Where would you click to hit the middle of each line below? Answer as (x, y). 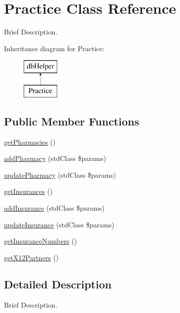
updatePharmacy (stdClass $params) (60, 174)
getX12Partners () (31, 257)
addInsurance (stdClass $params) (54, 208)
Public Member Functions (72, 121)
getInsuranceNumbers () (41, 241)
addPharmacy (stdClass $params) (55, 158)
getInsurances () (28, 191)
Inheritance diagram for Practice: (54, 48)
